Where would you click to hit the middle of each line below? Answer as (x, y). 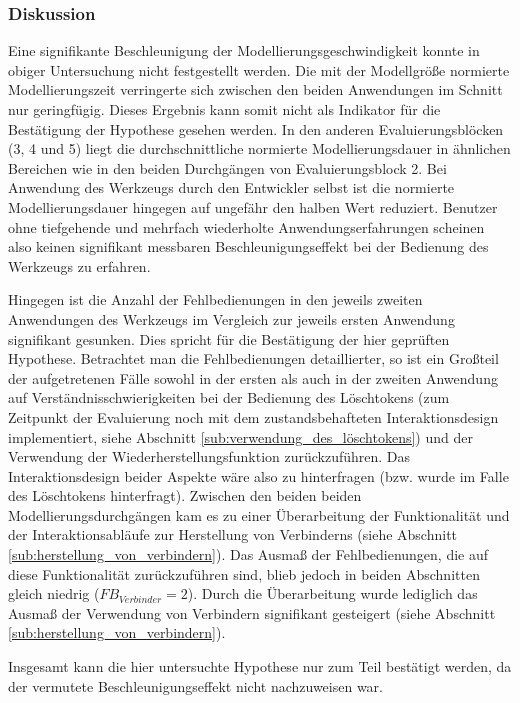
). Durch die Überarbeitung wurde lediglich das (332, 593)
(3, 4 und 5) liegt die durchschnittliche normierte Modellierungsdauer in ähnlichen (259, 148)
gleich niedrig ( (54, 593)
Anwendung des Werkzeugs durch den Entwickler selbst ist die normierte (231, 187)
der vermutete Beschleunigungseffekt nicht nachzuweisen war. (195, 685)
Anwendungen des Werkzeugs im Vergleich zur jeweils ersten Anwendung (231, 318)
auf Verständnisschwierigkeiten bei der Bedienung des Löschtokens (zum (229, 397)
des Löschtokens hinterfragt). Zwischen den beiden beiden (185, 495)
